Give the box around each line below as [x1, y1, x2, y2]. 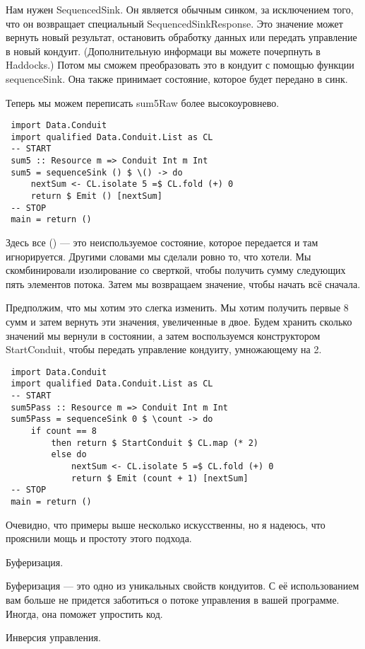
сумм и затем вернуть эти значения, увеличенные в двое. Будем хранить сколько [6, 314, 352, 329]
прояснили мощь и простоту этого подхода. [6, 531, 192, 546]
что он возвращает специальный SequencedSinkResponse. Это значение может [6, 16, 343, 30]
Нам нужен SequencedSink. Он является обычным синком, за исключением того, [6, 2, 354, 16]
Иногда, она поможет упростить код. [6, 606, 163, 621]
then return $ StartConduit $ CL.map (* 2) [51, 437, 258, 448]
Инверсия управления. [6, 630, 101, 645]
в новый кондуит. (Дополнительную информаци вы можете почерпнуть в [6, 43, 321, 58]
